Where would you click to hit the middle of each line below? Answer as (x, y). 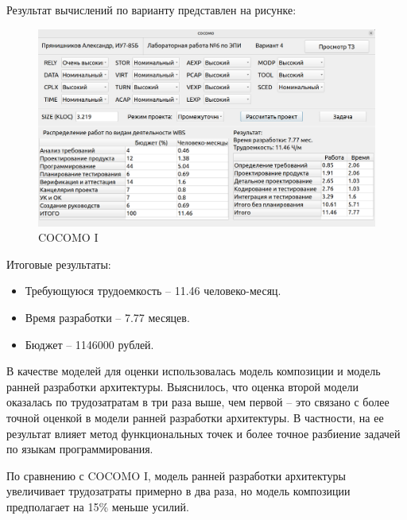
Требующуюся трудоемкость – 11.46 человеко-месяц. (153, 291)
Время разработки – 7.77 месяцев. (107, 317)
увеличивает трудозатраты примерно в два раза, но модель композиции (178, 491)
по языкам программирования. (80, 449)
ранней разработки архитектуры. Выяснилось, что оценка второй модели (182, 386)
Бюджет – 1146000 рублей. (89, 344)
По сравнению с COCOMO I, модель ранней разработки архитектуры (176, 475)
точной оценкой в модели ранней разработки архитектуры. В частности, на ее (195, 417)
